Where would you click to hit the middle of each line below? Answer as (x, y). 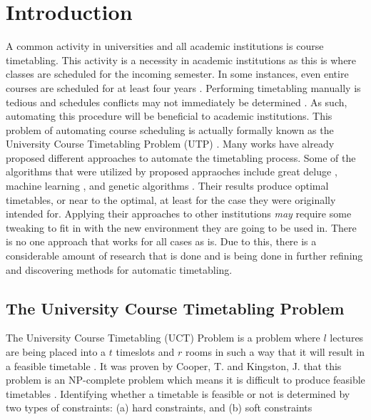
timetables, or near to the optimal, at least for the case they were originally (171, 199)
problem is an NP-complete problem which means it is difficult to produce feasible (185, 380)
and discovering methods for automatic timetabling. (119, 269)
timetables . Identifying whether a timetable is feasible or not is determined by (178, 393)
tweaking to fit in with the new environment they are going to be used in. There (181, 227)
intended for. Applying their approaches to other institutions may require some (179, 214)
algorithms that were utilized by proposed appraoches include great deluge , (172, 171)
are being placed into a (56, 352)
